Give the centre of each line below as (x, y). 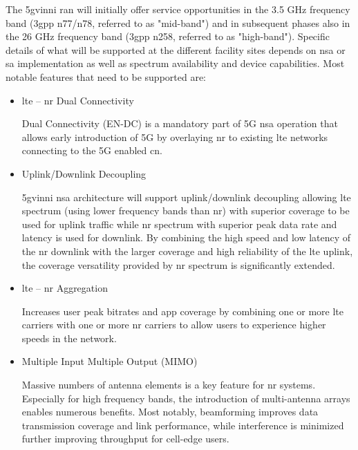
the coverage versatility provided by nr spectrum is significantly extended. (178, 264)
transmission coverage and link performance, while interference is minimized (183, 425)
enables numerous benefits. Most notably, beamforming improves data (170, 412)
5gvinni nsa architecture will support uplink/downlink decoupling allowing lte (186, 197)
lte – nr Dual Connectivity (78, 100)
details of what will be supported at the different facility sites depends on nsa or (176, 49)
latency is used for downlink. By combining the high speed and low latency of (186, 237)
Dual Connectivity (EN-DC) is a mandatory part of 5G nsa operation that (180, 123)
